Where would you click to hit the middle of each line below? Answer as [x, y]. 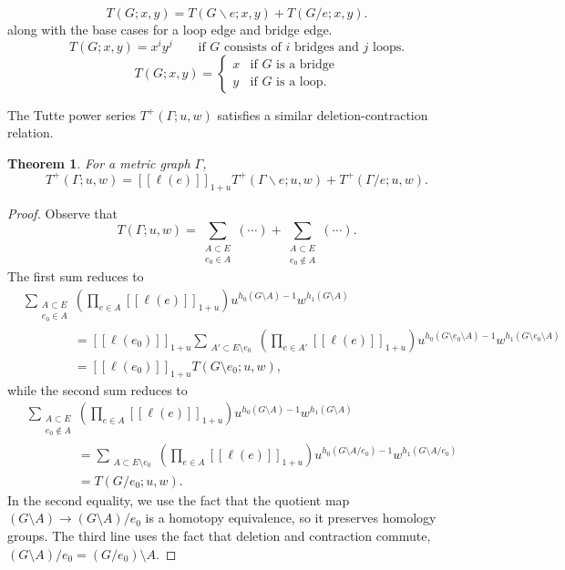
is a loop [300, 82]
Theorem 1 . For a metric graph [99, 163]
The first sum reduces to [76, 276]
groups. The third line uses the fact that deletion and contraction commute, [219, 536]
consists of [253, 47]
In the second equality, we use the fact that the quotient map [179, 499]
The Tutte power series [72, 114]
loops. [389, 47]
